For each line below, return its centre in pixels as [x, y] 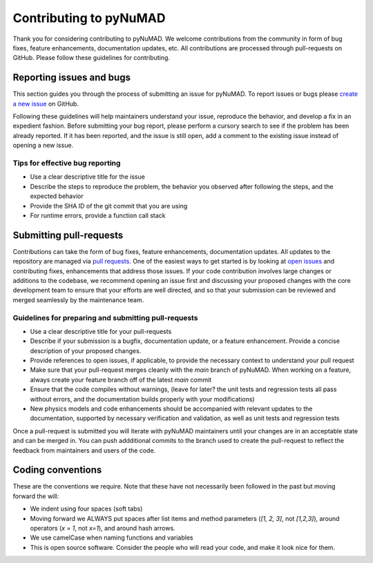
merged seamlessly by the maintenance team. [78, 299]
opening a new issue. [43, 146]
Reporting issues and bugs [72, 78]
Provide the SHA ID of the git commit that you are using [109, 206]
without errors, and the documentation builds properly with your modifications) [142, 399]
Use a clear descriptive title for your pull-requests [101, 331]
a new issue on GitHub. [46, 103]
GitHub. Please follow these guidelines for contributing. [92, 58]
